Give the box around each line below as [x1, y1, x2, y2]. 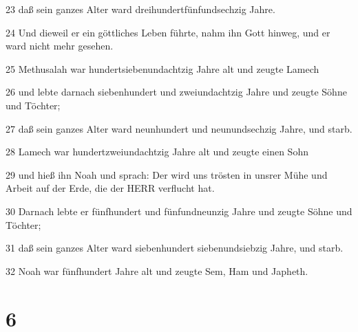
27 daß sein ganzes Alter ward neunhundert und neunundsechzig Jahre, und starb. [6, 121, 352, 135]
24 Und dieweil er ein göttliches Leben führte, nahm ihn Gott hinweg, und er [6, 25, 330, 39]
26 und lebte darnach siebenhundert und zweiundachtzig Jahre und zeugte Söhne [6, 85, 347, 99]
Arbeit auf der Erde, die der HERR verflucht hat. [6, 181, 215, 195]
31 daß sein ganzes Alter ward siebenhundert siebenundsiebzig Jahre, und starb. [6, 241, 344, 255]
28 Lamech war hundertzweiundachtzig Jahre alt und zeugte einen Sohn [6, 144, 308, 159]
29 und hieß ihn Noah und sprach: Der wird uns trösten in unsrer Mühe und [6, 167, 328, 181]
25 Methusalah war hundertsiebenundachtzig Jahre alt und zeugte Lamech [6, 61, 319, 76]
